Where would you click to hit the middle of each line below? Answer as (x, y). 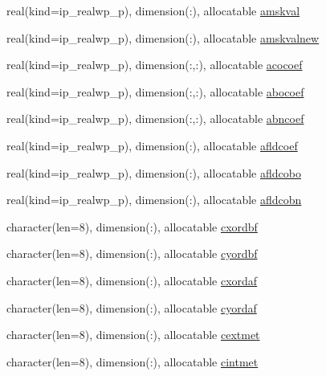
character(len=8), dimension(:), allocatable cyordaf (132, 307)
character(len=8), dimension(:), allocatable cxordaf (132, 280)
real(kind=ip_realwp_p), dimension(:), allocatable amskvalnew (163, 37)
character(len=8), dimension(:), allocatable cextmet (133, 335)
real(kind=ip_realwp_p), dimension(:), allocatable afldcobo (154, 172)
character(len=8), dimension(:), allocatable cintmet (132, 361)
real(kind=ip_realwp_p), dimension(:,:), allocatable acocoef (155, 65)
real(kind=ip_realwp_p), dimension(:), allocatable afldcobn (154, 200)
